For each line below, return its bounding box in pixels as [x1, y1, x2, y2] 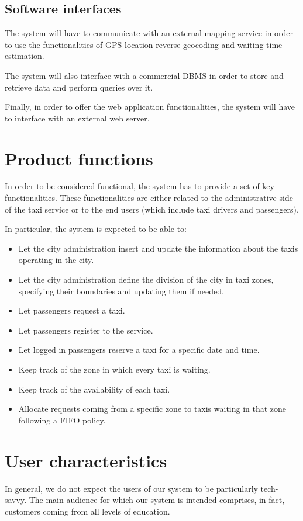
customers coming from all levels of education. [5, 505, 170, 517]
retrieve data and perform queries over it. [5, 81, 153, 93]
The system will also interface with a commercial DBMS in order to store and [5, 69, 284, 81]
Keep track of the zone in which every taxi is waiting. [18, 363, 211, 376]
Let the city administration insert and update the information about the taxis [18, 242, 298, 254]
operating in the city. [18, 253, 94, 266]
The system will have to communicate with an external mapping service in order [5, 27, 294, 39]
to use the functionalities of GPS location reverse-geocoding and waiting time [5, 38, 283, 50]
